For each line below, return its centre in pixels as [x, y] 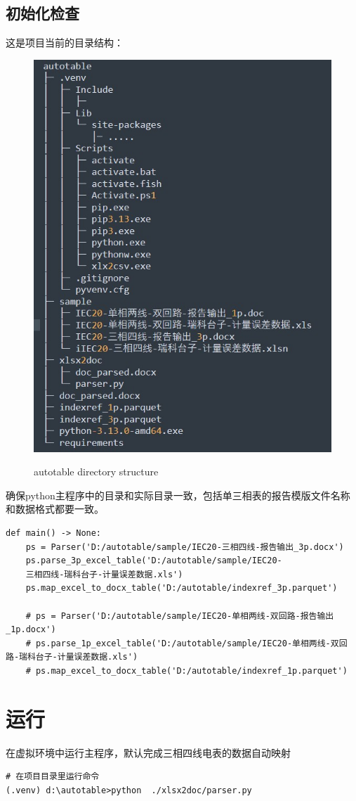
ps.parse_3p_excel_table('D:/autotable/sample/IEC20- [154, 561]
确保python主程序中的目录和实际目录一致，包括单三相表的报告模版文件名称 [178, 495]
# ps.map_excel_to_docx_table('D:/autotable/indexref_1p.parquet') [186, 671]
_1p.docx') [31, 630]
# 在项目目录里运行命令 [53, 777]
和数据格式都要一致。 [55, 509]
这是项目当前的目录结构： [65, 43]
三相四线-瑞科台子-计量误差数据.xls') [104, 574]
